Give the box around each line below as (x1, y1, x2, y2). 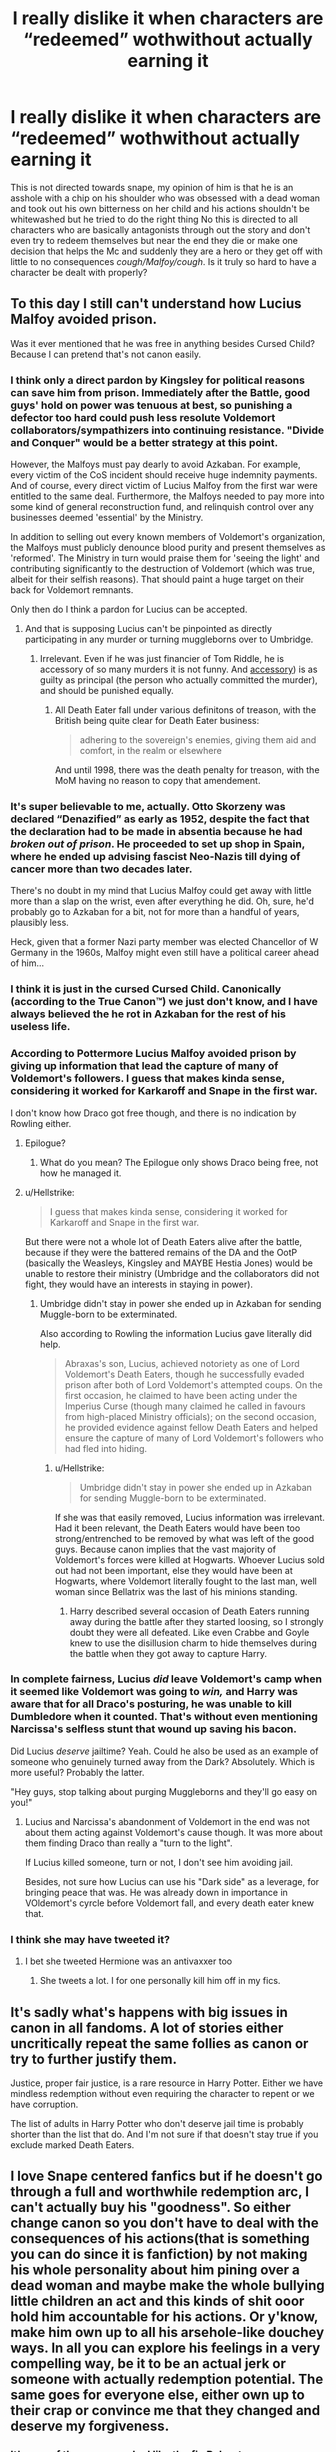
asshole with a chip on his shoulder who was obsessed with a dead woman (10, 192, 321, 204)
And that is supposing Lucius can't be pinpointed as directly (24, 623, 273, 635)
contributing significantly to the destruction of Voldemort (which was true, (10, 563, 315, 575)
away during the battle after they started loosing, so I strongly (69, 1615, 324, 1627)
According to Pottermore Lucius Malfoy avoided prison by (10, 1047, 297, 1061)
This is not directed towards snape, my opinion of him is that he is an (10, 181, 294, 193)
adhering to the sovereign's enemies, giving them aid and (79, 734, 317, 746)
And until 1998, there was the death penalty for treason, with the (54, 764, 320, 776)
